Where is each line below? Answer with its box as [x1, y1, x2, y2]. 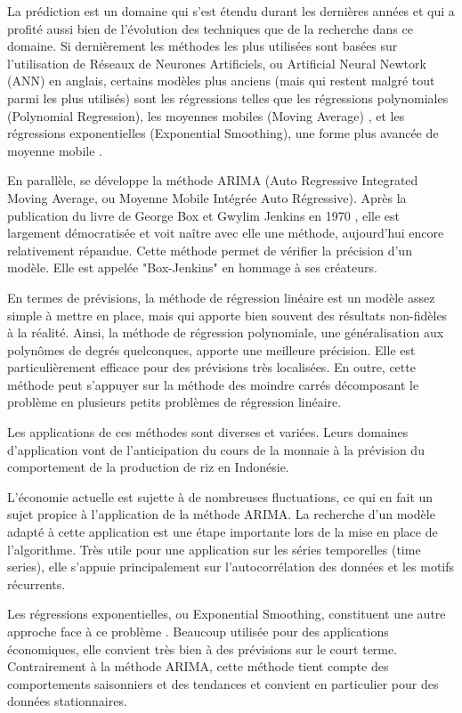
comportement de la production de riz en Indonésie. [7, 458, 289, 476]
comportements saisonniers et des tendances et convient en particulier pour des [7, 674, 439, 693]
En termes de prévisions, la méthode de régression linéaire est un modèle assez [7, 288, 435, 306]
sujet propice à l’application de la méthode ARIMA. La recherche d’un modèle [7, 505, 435, 523]
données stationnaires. [7, 692, 127, 710]
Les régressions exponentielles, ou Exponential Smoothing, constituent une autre [7, 604, 446, 623]
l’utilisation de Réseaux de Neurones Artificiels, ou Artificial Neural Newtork [7, 53, 426, 72]
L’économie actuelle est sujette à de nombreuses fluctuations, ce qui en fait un [7, 487, 434, 506]
